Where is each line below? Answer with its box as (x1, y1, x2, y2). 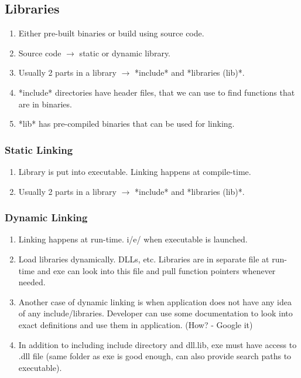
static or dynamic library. (79, 46, 171, 59)
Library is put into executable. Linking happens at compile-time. (18, 165, 251, 177)
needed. (18, 276, 46, 288)
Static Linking (5, 142, 73, 157)
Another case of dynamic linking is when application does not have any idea (18, 295, 292, 308)
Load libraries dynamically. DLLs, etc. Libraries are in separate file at (18, 252, 269, 265)
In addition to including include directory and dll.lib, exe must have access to (18, 338, 297, 350)
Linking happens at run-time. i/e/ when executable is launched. (18, 233, 248, 245)
